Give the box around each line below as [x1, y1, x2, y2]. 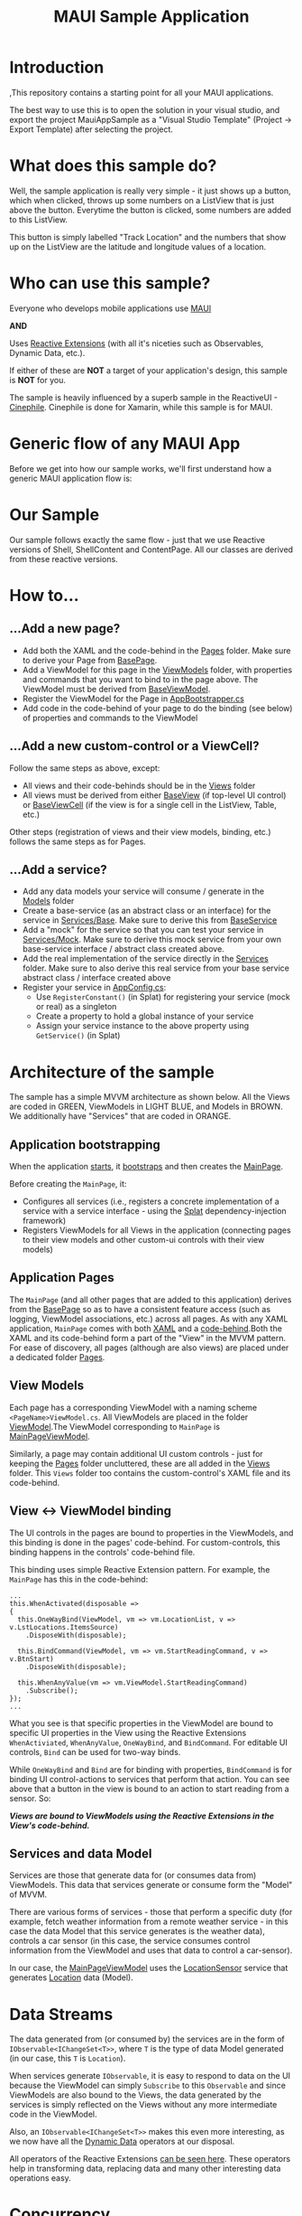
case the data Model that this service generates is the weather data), [9, 1926, 266, 1937]
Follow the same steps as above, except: [9, 762, 160, 774]
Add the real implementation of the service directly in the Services [22, 953, 269, 964]
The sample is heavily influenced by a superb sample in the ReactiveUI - [9, 391, 278, 403]
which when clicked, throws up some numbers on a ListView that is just [9, 194, 275, 205]
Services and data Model [9, 1845, 152, 1861]
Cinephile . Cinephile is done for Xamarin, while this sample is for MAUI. [9, 401, 273, 412]
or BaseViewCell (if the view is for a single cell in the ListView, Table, [22, 799, 277, 810]
